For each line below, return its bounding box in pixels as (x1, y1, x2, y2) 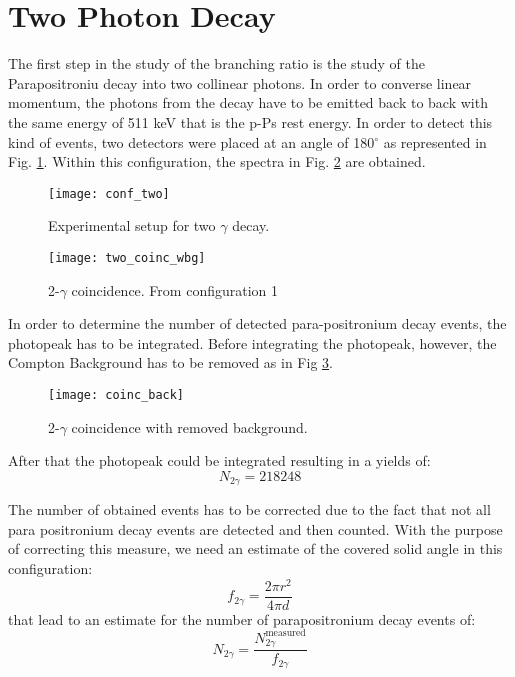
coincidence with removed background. (71, 416, 308, 437)
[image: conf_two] (48, 186, 170, 201)
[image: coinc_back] (48, 387, 185, 402)
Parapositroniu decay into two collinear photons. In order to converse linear (8, 72, 472, 93)
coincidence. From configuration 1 (71, 279, 279, 300)
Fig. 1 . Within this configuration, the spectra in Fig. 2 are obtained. (8, 151, 426, 172)
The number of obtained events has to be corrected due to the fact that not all (8, 499, 491, 520)
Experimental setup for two (48, 215, 216, 236)
